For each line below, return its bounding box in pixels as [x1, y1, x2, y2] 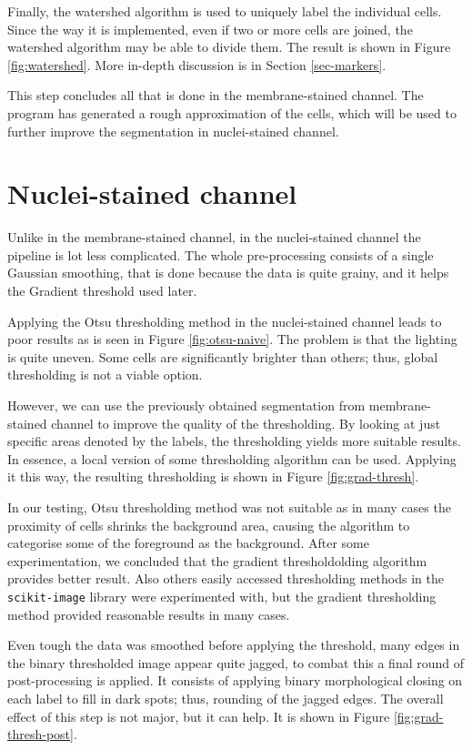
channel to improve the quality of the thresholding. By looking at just [51, 413, 441, 432]
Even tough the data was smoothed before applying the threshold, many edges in [7, 635, 460, 654]
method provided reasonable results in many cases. [7, 604, 290, 623]
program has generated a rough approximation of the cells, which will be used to [7, 103, 457, 122]
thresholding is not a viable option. [7, 365, 203, 384]
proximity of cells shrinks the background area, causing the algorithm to [7, 515, 410, 534]
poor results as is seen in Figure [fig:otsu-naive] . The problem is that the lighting [7, 329, 457, 349]
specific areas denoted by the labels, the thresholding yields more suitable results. [7, 431, 461, 451]
